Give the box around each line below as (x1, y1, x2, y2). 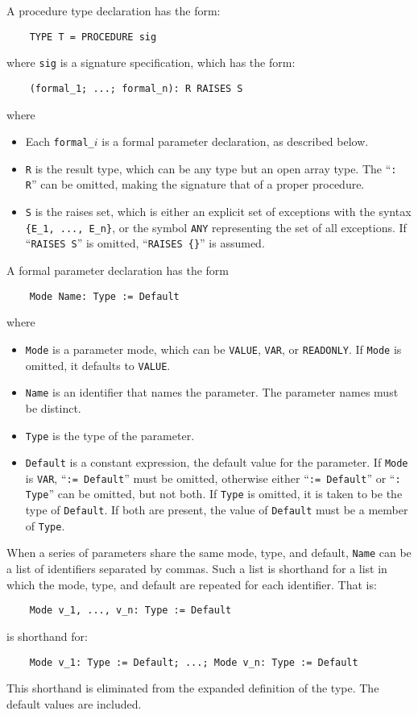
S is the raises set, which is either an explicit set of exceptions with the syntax (25, 203, 412, 220)
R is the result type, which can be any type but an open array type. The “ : (25, 160, 397, 177)
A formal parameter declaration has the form (6, 262, 229, 279)
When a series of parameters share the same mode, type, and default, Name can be (6, 544, 412, 561)
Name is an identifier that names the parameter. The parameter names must (25, 384, 399, 401)
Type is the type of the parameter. (25, 426, 195, 443)
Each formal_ (25, 133, 94, 150)
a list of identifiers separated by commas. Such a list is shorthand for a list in (6, 560, 387, 577)
